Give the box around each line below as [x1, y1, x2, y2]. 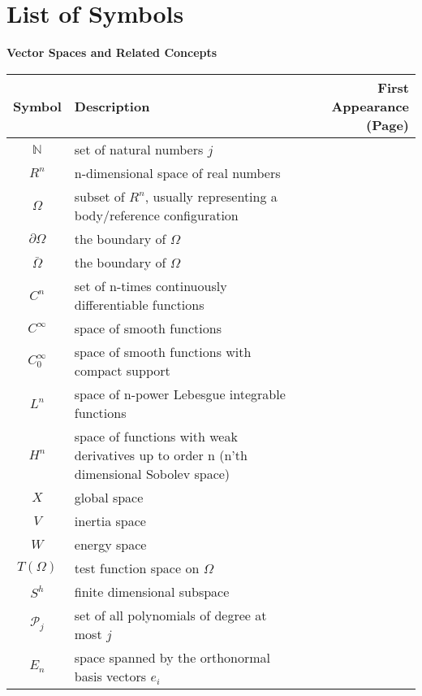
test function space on [74, 558, 200, 577]
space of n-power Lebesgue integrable [74, 384, 286, 403]
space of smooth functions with [74, 341, 252, 361]
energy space [74, 534, 147, 554]
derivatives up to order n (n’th [74, 445, 248, 464]
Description [74, 96, 150, 115]
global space [74, 487, 144, 507]
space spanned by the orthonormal [74, 647, 270, 667]
